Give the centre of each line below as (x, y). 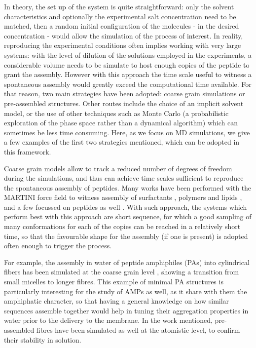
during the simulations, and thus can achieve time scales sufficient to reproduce (124, 178)
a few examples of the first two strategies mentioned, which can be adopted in (122, 142)
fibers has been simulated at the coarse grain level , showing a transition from (122, 272)
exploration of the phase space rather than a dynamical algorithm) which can (121, 123)
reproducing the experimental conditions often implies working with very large (123, 45)
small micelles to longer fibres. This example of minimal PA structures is (114, 282)
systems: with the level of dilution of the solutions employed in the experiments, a (128, 55)
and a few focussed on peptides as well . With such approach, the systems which (126, 207)
